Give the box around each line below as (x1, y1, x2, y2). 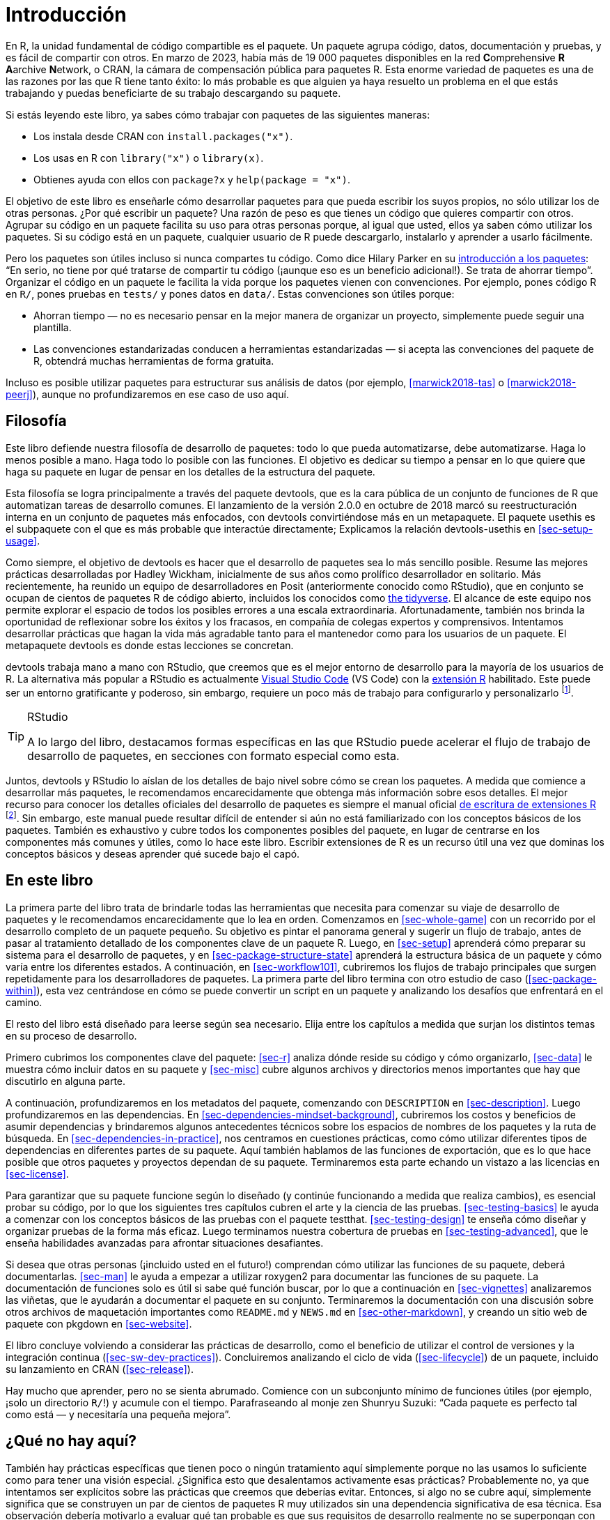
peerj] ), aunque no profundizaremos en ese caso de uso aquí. (6, 388, 289, 400)
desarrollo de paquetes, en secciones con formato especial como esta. (27, 749, 400, 763)
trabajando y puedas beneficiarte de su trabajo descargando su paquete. (6, 86, 341, 99)
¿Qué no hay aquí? (6, 1432, 137, 1450)
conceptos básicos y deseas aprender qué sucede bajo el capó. (6, 847, 300, 860)
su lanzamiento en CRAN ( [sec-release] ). (6, 1362, 194, 1375)
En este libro (6, 872, 93, 890)
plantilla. (33, 321, 72, 333)
